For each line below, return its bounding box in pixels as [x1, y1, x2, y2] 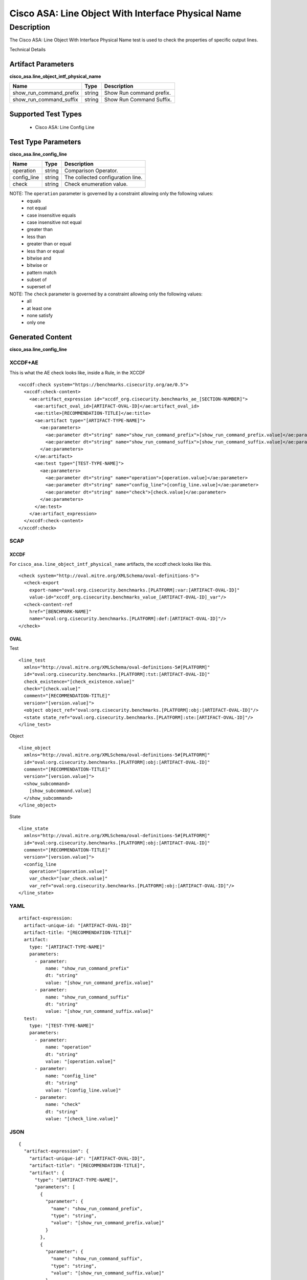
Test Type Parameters [9, 137, 81, 146]
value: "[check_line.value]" [45, 1116, 119, 1122]
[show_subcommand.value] [29, 788, 92, 794]
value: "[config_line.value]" [45, 1087, 121, 1093]
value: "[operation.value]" [45, 1059, 116, 1064]
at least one [27, 305, 52, 311]
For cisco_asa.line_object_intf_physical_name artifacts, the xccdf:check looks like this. [9, 561, 212, 567]
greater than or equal [27, 241, 72, 247]
